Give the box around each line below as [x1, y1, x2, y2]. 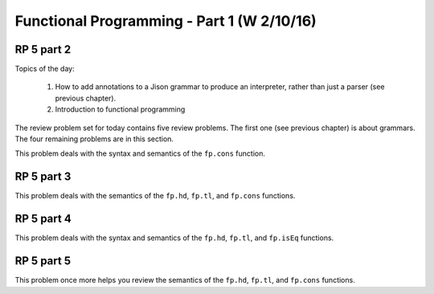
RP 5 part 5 [14, 254, 72, 268]
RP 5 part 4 [14, 212, 72, 226]
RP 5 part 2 [14, 43, 72, 56]
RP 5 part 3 [14, 169, 72, 184]
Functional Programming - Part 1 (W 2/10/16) [14, 12, 317, 30]
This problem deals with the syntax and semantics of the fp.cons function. [14, 149, 265, 158]
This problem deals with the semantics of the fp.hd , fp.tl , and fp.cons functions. [14, 191, 296, 201]
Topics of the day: [14, 64, 76, 74]
